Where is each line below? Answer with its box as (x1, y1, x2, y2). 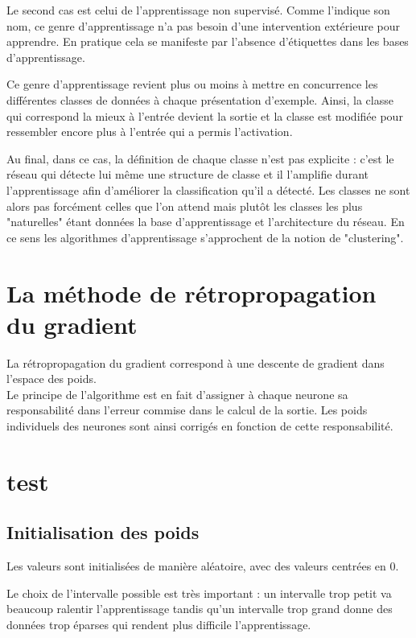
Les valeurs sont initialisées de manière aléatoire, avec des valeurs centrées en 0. (6, 558, 399, 574)
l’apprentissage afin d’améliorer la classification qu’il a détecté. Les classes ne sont (6, 181, 410, 198)
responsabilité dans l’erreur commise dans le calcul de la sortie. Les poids (6, 401, 368, 418)
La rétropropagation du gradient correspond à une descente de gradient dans (6, 354, 385, 371)
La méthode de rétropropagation (6, 276, 377, 309)
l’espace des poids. (6, 370, 97, 387)
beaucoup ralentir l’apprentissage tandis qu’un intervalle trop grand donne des (6, 600, 393, 617)
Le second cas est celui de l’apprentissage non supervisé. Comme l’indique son (6, 2, 390, 18)
